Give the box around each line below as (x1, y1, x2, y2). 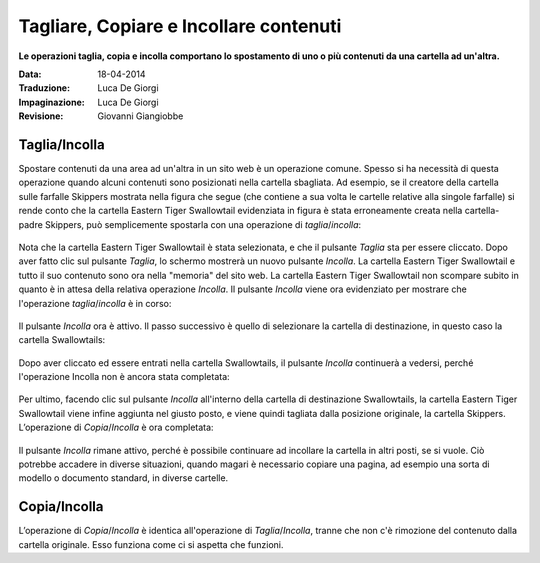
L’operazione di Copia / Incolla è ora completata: (18, 421, 214, 434)
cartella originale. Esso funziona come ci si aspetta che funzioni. (18, 538, 284, 550)
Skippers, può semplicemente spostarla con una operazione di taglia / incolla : (45, 218, 362, 230)
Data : (18, 68, 42, 80)
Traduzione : (18, 82, 70, 94)
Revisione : (18, 110, 64, 122)
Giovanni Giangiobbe (97, 110, 184, 122)
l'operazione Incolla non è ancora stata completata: (18, 371, 230, 383)
